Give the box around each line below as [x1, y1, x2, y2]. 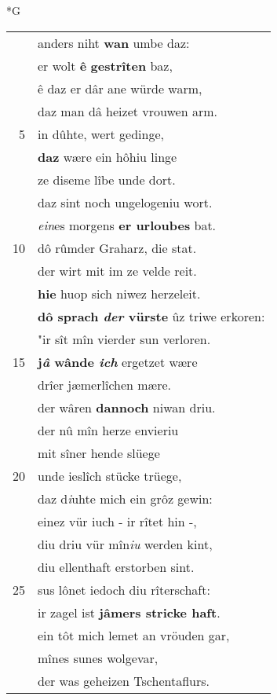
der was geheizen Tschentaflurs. [38, 671, 210, 690]
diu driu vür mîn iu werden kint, [38, 534, 213, 553]
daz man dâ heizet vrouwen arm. [38, 101, 217, 120]
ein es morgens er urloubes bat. [38, 215, 217, 234]
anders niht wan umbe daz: [38, 33, 190, 52]
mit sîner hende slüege [38, 443, 160, 462]
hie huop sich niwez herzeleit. [38, 284, 201, 302]
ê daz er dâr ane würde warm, [38, 79, 202, 97]
